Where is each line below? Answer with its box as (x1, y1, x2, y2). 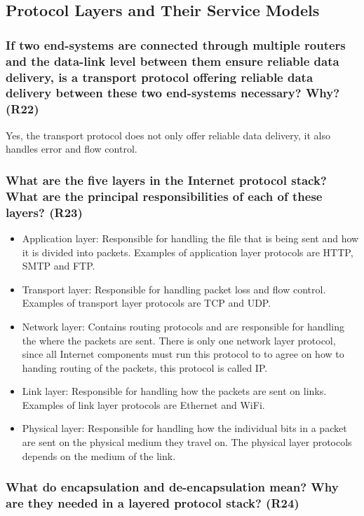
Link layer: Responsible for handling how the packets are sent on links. (22, 384, 327, 398)
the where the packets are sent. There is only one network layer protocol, (22, 333, 336, 347)
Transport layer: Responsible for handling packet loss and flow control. (22, 281, 326, 296)
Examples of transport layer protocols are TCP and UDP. (22, 295, 271, 310)
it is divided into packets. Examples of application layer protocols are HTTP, (22, 244, 353, 259)
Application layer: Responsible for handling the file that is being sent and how (22, 230, 359, 245)
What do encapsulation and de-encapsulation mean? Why (6, 478, 339, 496)
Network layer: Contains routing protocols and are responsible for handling (22, 319, 344, 333)
